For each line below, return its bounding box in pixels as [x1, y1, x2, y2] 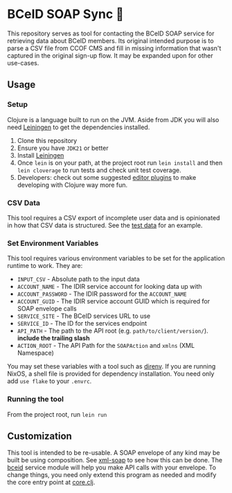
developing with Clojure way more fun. [17, 181, 128, 189]
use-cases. [7, 58, 39, 67]
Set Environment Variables [7, 238, 99, 248]
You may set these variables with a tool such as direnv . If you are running [7, 362, 216, 371]
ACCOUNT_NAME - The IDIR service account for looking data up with [17, 283, 202, 291]
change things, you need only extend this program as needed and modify [7, 471, 217, 479]
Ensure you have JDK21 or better [17, 144, 109, 152]
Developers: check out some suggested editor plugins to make [17, 173, 197, 181]
